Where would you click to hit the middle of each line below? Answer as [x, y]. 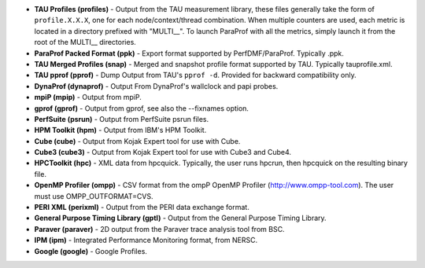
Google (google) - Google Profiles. [91, 251]
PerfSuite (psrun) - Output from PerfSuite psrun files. [122, 119]
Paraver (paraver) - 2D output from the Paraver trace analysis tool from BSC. [159, 229]
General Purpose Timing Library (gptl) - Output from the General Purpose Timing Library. [180, 218]
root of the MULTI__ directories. [85, 42]
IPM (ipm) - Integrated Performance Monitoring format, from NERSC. [146, 240]
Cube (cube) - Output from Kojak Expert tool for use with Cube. [137, 141]
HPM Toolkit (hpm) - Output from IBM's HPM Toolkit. [120, 130]
